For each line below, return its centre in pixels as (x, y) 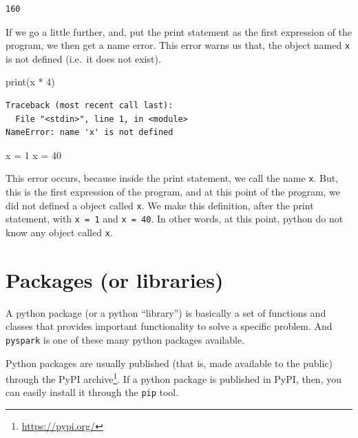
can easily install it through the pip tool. (92, 392)
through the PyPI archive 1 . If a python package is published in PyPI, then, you (173, 378)
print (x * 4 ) (30, 82)
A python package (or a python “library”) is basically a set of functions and (166, 312)
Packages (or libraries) (115, 279)
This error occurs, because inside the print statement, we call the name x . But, (172, 178)
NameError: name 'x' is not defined (89, 133)
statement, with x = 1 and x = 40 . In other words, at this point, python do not (175, 219)
